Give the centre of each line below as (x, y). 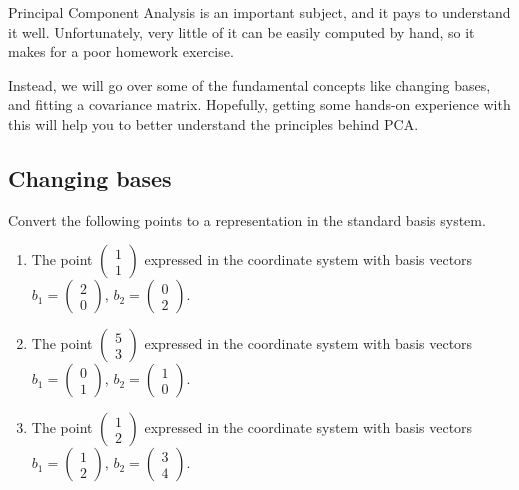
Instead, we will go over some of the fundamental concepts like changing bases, (249, 84)
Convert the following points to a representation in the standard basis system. (247, 219)
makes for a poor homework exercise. (121, 51)
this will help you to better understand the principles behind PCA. (213, 123)
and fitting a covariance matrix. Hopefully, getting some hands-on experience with (259, 104)
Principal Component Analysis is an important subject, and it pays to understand (259, 12)
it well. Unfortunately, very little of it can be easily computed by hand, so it (241, 31)
